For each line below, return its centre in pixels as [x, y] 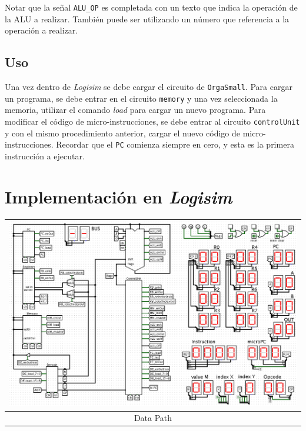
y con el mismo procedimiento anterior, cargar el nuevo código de [123, 133]
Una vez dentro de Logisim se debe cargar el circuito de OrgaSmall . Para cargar [149, 87]
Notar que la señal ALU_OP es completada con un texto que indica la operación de [151, 7]
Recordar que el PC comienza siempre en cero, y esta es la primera [175, 144]
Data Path [153, 418]
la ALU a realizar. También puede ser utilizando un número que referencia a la [147, 19]
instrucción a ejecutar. [45, 156]
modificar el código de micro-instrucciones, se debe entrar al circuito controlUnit [152, 121]
